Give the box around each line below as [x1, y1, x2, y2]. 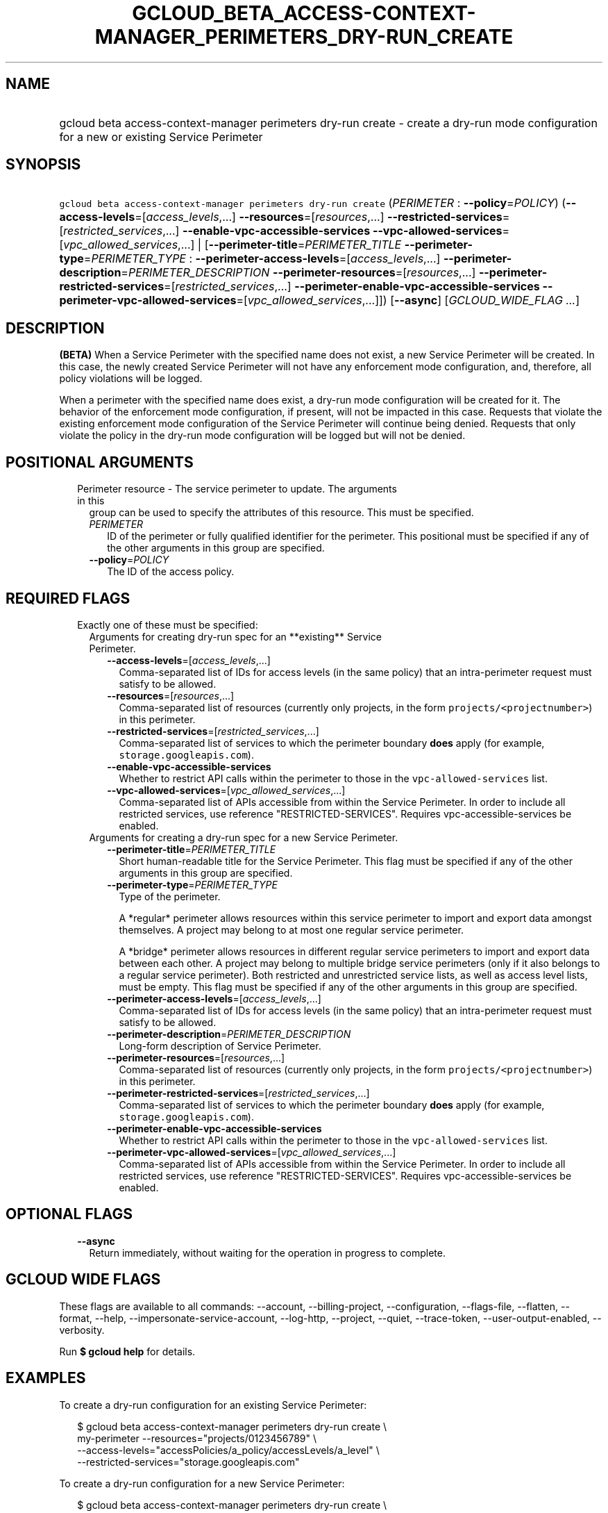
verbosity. [59, 1323, 105, 1336]
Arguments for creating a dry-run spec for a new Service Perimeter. [89, 831, 398, 843]
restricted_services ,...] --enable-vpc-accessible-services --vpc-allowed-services [63, 224, 503, 238]
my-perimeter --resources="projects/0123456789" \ [77, 1432, 317, 1444]
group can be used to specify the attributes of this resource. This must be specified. [89, 506, 474, 519]
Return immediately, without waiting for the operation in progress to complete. [89, 1246, 446, 1259]
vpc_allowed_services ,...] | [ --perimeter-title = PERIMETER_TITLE [63, 238, 402, 252]
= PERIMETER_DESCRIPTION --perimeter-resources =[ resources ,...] [121, 265, 476, 280]
